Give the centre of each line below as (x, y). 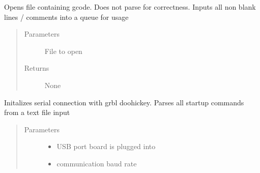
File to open (63, 51)
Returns (37, 68)
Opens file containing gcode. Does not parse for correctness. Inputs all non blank (130, 7)
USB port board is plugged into (106, 146)
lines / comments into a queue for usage (66, 17)
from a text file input (37, 112)
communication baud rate (97, 163)
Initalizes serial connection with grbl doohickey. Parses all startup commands (124, 102)
